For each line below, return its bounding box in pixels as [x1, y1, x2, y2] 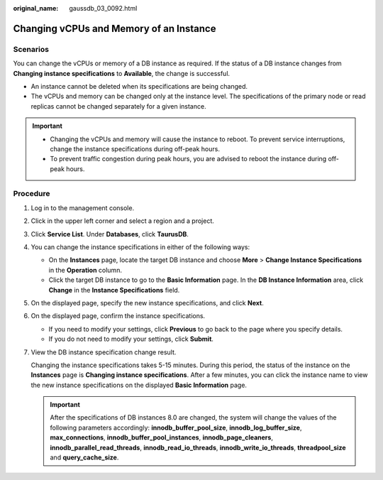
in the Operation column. [48, 266, 122, 274]
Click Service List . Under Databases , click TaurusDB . [30, 229, 189, 238]
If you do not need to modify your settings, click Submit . [48, 334, 214, 344]
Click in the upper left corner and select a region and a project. [30, 217, 214, 225]
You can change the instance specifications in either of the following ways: [30, 242, 250, 251]
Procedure [13, 189, 50, 199]
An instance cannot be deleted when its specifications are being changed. [30, 82, 248, 90]
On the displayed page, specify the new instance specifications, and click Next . [30, 298, 264, 307]
